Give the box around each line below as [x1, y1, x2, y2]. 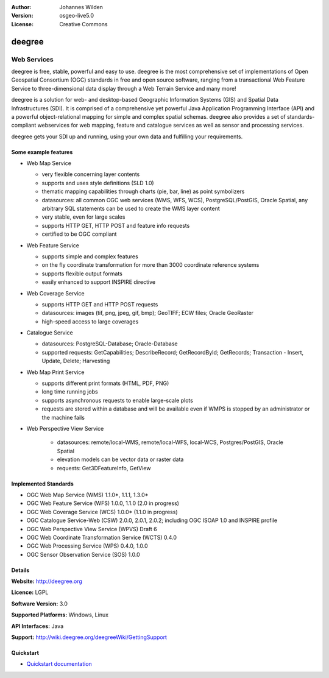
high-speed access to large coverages [41, 317, 139, 325]
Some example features [11, 148, 73, 155]
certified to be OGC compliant [41, 230, 117, 238]
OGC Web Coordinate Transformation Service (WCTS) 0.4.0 [26, 534, 177, 541]
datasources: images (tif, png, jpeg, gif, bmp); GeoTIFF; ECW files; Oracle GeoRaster [41, 309, 254, 317]
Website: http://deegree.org [11, 577, 82, 585]
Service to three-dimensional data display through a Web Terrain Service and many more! [11, 85, 237, 92]
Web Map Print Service [26, 369, 85, 376]
